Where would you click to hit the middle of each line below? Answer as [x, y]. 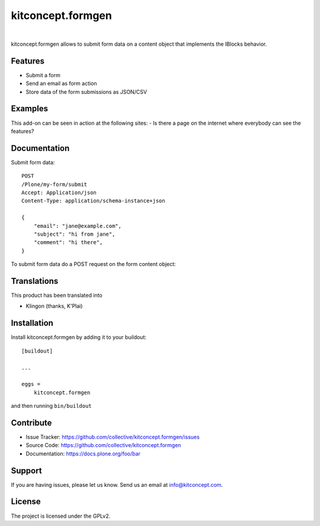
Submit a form [43, 75]
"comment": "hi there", [68, 243]
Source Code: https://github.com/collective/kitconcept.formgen [103, 445]
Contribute [31, 422]
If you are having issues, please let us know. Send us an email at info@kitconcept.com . [117, 484]
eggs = [31, 384]
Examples [30, 109]
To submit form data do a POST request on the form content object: [93, 264]
